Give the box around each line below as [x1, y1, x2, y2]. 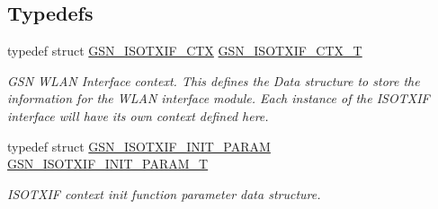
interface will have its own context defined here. [7, 106, 269, 125]
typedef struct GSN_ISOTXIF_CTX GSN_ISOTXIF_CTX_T [7, 41, 362, 60]
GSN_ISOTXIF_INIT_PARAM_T [7, 154, 209, 173]
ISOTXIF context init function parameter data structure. [7, 184, 321, 203]
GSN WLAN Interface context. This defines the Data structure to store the [7, 71, 420, 90]
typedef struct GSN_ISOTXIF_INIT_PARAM [7, 136, 271, 155]
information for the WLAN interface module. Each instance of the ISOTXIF [7, 89, 430, 108]
